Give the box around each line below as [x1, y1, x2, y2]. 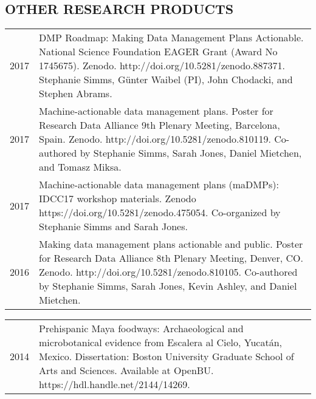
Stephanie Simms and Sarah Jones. [39, 219, 188, 234]
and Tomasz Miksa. [39, 160, 122, 174]
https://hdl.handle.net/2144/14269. [39, 377, 190, 392]
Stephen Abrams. [39, 86, 112, 101]
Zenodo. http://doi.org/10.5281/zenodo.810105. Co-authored [39, 265, 298, 279]
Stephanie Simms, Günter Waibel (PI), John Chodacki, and [39, 72, 293, 87]
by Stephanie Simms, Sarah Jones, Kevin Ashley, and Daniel [39, 279, 297, 293]
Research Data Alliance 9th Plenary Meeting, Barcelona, [39, 118, 280, 132]
